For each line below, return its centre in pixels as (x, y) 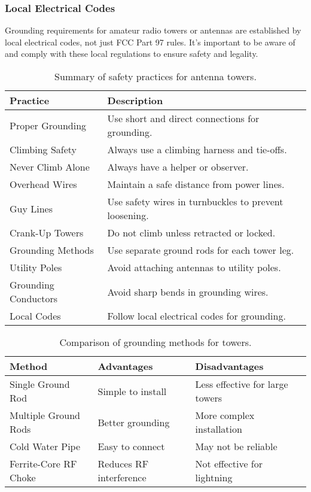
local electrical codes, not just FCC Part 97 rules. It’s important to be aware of (150, 42)
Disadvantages (229, 366)
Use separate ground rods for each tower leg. (201, 250)
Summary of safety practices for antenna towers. (155, 76)
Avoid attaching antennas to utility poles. (194, 267)
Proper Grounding (48, 125)
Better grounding (134, 422)
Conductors (34, 298)
